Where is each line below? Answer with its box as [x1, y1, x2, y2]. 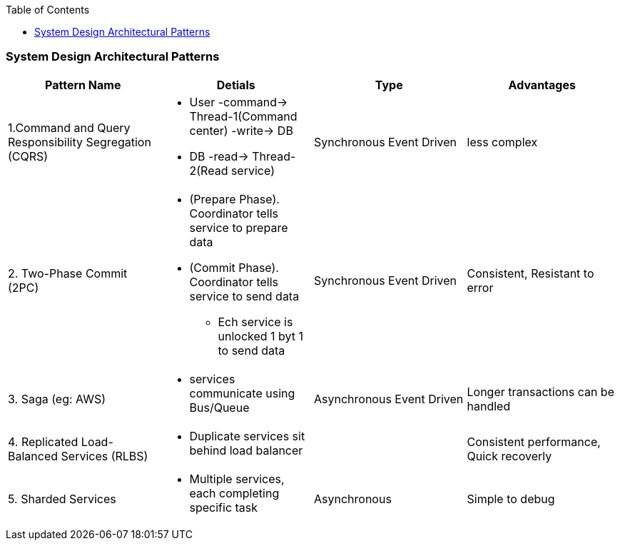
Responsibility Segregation [8, 134, 151, 149]
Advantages [508, 77, 576, 92]
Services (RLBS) [61, 448, 148, 463]
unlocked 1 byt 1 [218, 328, 304, 343]
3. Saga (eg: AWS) [8, 391, 106, 406]
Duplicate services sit [189, 428, 305, 443]
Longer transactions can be [467, 384, 614, 399]
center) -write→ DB [189, 123, 293, 138]
